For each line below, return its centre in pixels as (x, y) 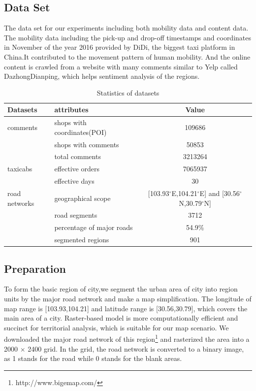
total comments (78, 156)
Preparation (35, 268)
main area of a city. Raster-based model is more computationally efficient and (121, 318)
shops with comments (87, 144)
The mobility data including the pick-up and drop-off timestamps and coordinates (128, 37)
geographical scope (82, 198)
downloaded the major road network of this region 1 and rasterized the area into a (127, 338)
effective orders (77, 169)
